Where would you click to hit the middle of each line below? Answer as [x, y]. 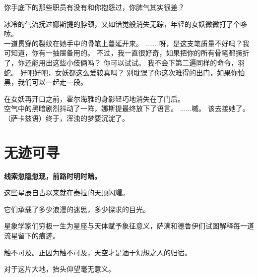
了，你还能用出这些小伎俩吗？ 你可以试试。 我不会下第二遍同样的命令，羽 [125, 62]
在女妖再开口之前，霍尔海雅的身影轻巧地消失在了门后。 [94, 98]
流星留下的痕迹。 [32, 236]
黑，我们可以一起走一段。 [46, 82]
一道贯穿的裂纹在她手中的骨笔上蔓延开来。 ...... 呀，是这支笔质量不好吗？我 [127, 43]
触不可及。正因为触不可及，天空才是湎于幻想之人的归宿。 [98, 252]
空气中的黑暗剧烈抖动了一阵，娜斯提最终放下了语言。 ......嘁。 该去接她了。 [127, 108]
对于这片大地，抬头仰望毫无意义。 [60, 269]
